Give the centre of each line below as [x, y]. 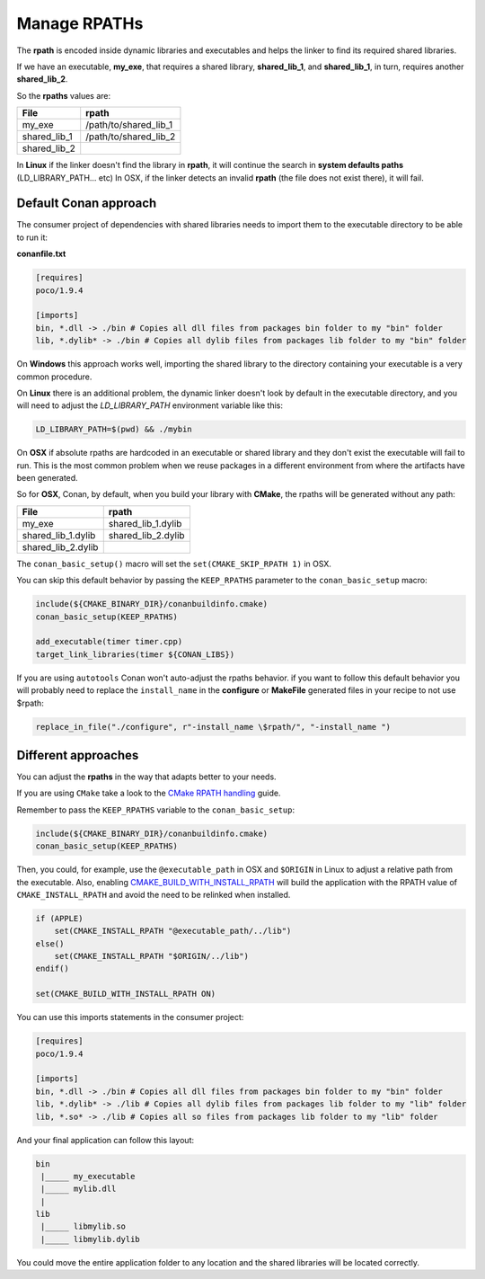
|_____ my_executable [88, 1176]
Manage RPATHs [80, 23]
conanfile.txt [41, 254]
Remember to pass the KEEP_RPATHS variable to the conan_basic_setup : [156, 810]
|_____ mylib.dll [79, 1189]
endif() [52, 969]
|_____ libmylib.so [83, 1226]
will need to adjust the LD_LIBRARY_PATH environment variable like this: [150, 405]
